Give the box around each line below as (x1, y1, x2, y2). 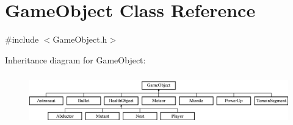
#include (5, 33, 39, 46)
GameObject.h (52, 33, 107, 46)
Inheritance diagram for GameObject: (5, 53, 146, 66)
